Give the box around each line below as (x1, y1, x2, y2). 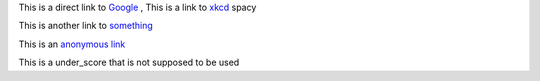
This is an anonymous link (18, 38, 126, 50)
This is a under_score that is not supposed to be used (18, 56, 240, 69)
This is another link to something (18, 20, 154, 32)
